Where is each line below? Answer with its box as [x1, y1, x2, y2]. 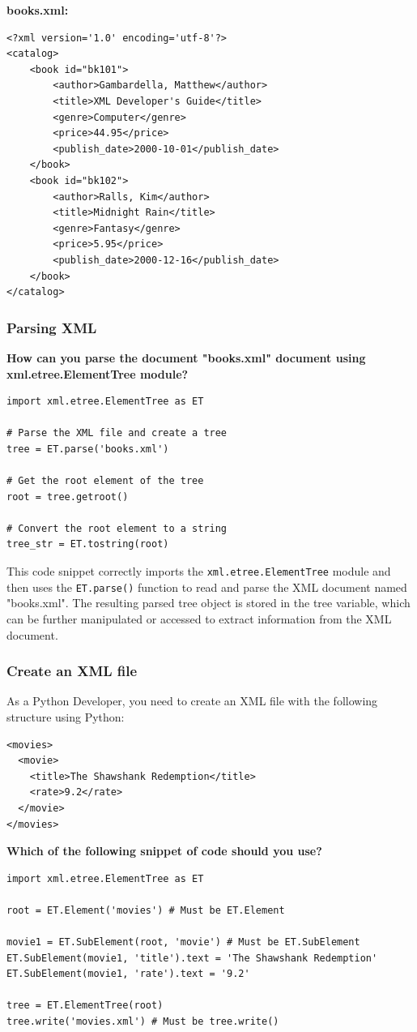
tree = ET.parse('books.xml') [6, 443, 169, 455]
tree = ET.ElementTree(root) [6, 1000, 164, 1012]
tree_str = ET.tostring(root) [6, 538, 169, 550]
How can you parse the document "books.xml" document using [6, 349, 366, 366]
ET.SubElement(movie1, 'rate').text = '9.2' [6, 968, 250, 980]
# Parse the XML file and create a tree [6, 427, 228, 439]
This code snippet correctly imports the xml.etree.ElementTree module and [6, 563, 391, 580]
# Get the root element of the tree [6, 475, 204, 487]
